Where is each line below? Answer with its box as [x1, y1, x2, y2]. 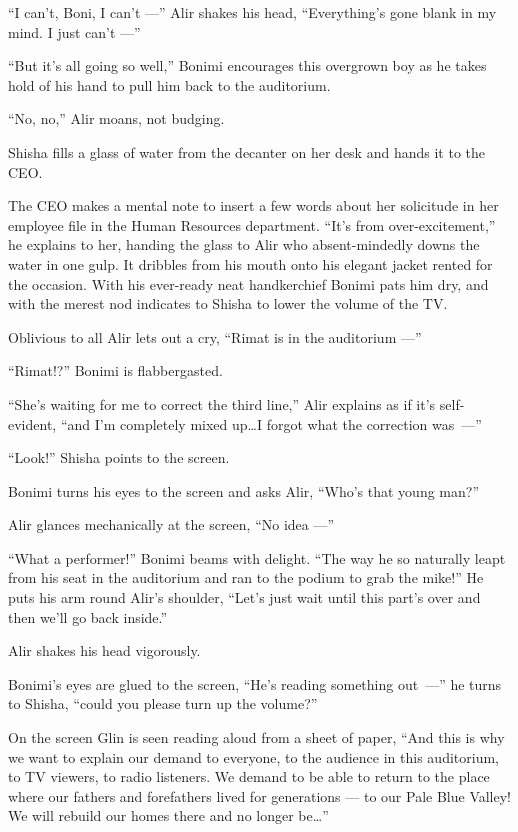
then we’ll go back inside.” [8, 606, 168, 627]
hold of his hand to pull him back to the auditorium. [8, 74, 331, 95]
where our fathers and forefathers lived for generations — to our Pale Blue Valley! [8, 785, 512, 806]
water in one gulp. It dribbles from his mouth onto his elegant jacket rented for [8, 253, 493, 274]
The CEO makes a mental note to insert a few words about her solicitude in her [8, 195, 499, 216]
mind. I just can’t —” [8, 21, 141, 42]
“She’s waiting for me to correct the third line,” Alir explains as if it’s [8, 393, 436, 414]
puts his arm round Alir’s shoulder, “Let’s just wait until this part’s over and [8, 587, 481, 608]
